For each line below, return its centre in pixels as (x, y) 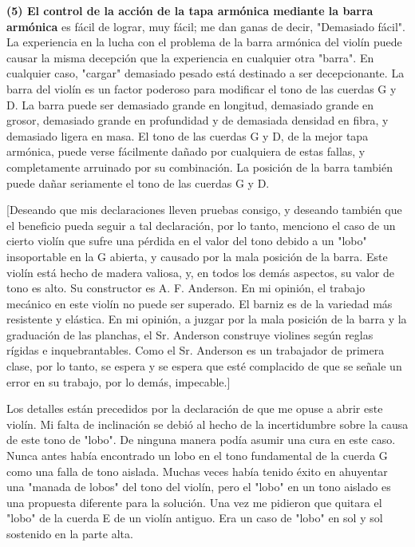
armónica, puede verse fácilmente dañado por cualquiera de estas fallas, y (186, 151)
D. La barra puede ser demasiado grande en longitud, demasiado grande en (190, 104)
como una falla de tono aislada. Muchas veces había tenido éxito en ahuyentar (197, 471)
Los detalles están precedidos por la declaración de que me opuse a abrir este (195, 408)
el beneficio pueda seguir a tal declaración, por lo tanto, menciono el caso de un (201, 225)
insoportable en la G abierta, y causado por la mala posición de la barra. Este (197, 256)
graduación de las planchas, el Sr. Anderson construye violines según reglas (190, 334)
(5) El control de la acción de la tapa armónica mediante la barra (190, 10)
